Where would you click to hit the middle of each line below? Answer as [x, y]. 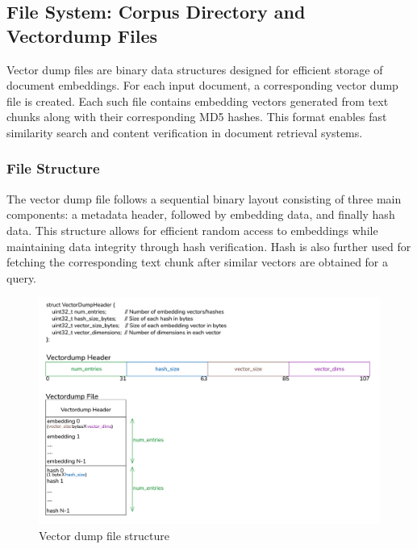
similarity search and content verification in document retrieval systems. [185, 132]
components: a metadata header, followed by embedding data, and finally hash [201, 214]
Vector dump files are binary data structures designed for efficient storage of [195, 69]
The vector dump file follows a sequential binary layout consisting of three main [204, 198]
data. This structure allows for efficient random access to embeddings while [192, 230]
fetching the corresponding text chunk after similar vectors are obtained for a [198, 262]
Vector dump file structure [104, 536]
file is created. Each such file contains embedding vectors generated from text [198, 101]
